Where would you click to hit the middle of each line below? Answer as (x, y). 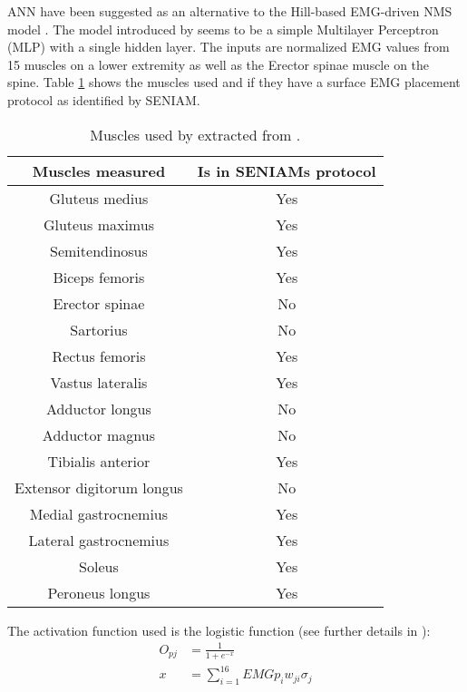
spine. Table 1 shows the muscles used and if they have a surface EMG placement (234, 82)
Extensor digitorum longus (99, 487)
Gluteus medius (99, 198)
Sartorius (99, 329)
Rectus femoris (99, 356)
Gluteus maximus (98, 224)
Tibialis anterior (99, 461)
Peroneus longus (99, 592)
